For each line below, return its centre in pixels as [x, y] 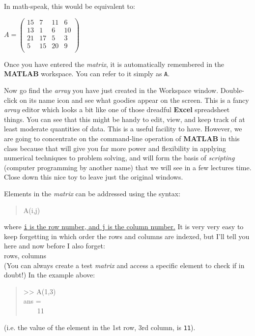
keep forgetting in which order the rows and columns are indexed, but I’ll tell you [127, 236]
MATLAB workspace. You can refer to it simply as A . [87, 74]
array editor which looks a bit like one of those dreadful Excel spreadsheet [117, 109]
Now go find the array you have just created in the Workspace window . [111, 90]
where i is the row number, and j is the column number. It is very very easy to [124, 227]
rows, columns [25, 256]
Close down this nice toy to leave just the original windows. [94, 177]
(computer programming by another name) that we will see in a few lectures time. [128, 167]
